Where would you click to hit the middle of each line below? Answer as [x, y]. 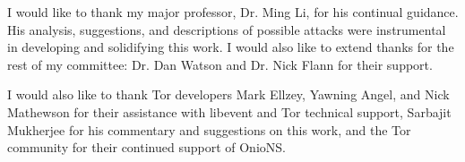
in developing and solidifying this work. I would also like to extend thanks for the [231, 47]
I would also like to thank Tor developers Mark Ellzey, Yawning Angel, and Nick [228, 94]
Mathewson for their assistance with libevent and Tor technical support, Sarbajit [229, 111]
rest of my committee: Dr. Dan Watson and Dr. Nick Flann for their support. [220, 64]
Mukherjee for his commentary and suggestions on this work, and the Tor [209, 129]
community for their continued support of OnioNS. [146, 147]
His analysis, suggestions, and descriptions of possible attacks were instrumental [227, 29]
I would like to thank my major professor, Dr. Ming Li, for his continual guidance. [233, 12]
